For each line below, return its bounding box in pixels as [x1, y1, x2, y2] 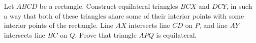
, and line [199, 20, 228, 30]
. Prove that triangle [75, 29, 137, 40]
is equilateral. [156, 29, 197, 40]
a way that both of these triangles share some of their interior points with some [4, 10, 244, 21]
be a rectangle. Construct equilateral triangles [39, 1, 178, 11]
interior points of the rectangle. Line [4, 20, 114, 30]
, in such [226, 1, 252, 11]
